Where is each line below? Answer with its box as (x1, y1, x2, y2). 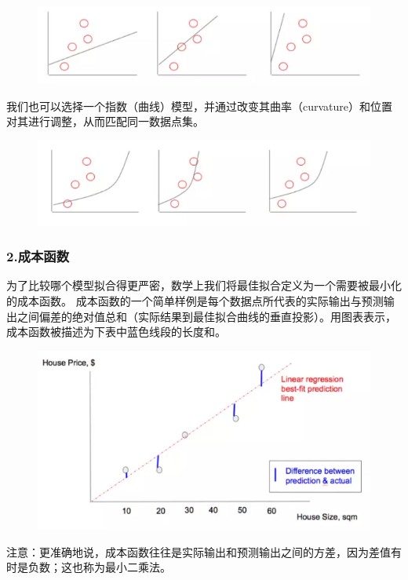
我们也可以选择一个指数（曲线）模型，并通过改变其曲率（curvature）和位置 (6, 97, 393, 114)
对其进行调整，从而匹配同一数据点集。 (6, 113, 204, 129)
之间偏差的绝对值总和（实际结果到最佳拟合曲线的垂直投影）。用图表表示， (16, 308, 396, 324)
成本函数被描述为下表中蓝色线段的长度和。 (6, 323, 226, 340)
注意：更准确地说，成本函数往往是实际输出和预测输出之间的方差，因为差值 (6, 543, 391, 560)
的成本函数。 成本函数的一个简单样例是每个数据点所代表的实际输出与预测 (6, 292, 384, 308)
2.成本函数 (6, 246, 70, 266)
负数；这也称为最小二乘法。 (27, 559, 171, 575)
